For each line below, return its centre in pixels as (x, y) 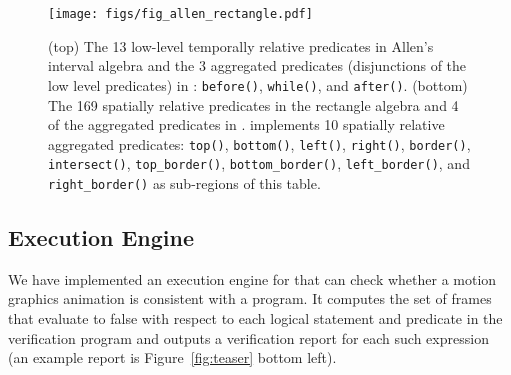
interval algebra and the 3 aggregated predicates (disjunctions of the (257, 65)
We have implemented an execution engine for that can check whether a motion (252, 278)
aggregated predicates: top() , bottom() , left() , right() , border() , (259, 143)
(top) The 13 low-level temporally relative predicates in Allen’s (241, 45)
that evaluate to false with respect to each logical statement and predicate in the (255, 318)
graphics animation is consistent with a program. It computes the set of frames (250, 298)
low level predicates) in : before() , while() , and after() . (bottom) (258, 84)
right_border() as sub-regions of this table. (184, 183)
